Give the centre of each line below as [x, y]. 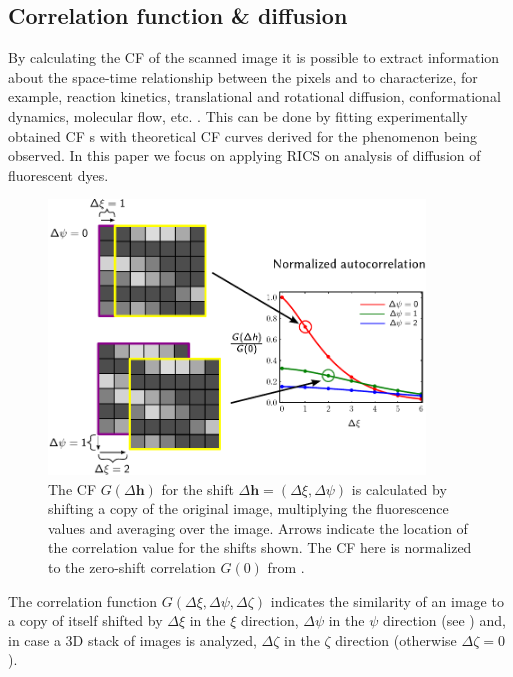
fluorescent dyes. [58, 174]
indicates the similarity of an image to [387, 600]
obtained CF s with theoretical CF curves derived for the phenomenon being [242, 135]
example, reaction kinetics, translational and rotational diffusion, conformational [254, 96]
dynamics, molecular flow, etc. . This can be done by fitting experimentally [238, 115]
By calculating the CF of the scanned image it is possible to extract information [254, 57]
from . [286, 567]
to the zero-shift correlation [132, 567]
